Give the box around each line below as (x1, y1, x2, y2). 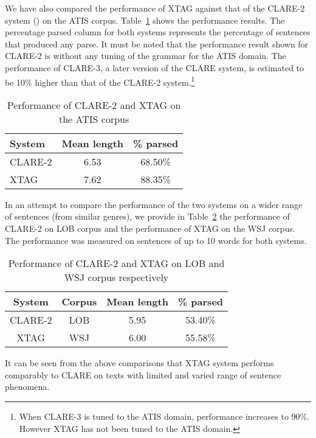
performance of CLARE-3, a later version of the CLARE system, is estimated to (5, 61, 304, 74)
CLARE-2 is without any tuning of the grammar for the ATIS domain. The (5, 49, 286, 62)
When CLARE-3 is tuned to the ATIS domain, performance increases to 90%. (19, 409, 310, 422)
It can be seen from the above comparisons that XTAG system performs (5, 356, 274, 369)
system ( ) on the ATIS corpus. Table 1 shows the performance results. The (5, 13, 285, 26)
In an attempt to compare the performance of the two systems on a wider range (5, 198, 303, 210)
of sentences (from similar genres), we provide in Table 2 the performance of (5, 210, 290, 223)
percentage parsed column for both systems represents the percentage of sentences (5, 26, 311, 38)
